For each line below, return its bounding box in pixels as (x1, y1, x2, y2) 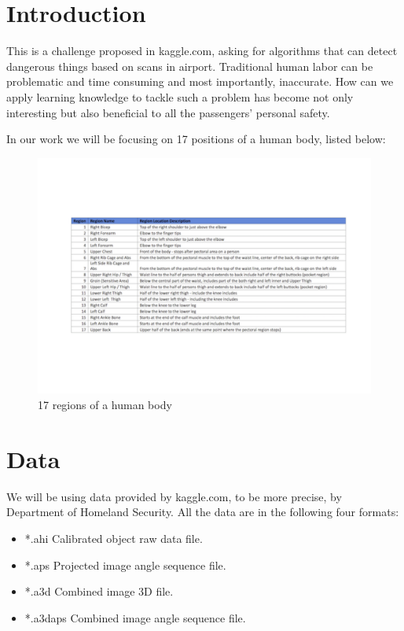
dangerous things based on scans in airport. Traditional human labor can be (6, 57, 373, 74)
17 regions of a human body (38, 397, 172, 413)
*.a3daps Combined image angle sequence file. (24, 609, 246, 625)
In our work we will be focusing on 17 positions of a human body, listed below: (6, 131, 386, 147)
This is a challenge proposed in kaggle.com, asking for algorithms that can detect (6, 42, 398, 59)
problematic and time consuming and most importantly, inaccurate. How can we (6, 73, 394, 90)
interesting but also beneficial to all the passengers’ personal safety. (6, 104, 330, 120)
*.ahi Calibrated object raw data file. (24, 530, 203, 546)
